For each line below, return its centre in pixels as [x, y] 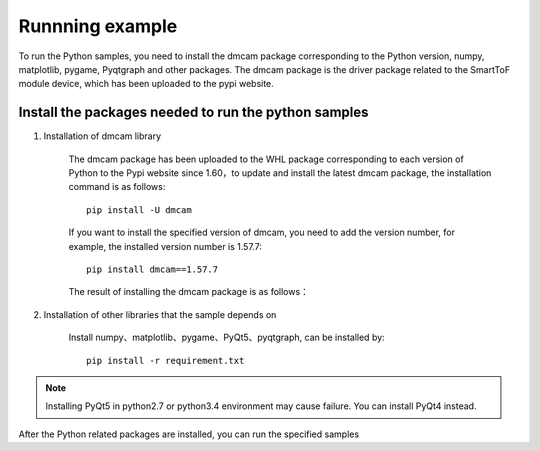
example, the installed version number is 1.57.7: [165, 246]
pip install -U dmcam [139, 209]
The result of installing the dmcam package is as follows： [189, 292]
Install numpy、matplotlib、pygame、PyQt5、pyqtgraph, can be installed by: [226, 337]
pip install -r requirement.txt [165, 360]
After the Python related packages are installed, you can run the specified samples [189, 434]
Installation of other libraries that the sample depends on [160, 314]
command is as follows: [117, 187]
